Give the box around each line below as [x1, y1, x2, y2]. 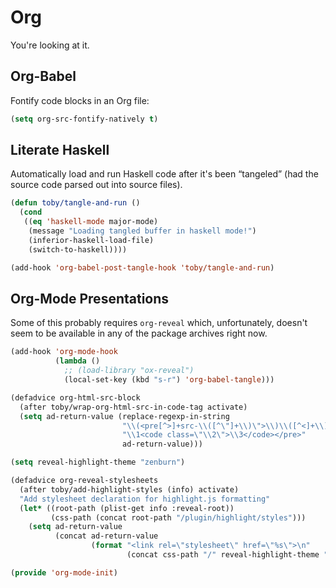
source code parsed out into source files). [10, 179, 183, 191]
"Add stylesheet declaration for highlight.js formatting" [19, 494, 271, 504]
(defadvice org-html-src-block [10, 392, 141, 403]
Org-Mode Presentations [10, 290, 170, 307]
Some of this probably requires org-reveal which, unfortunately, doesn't [10, 317, 308, 329]
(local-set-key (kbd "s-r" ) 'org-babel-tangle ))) [63, 375, 275, 385]
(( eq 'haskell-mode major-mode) [23, 217, 159, 227]
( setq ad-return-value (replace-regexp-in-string [19, 411, 230, 421]
